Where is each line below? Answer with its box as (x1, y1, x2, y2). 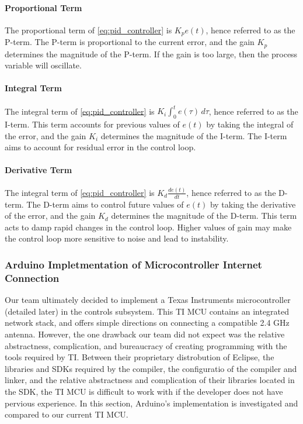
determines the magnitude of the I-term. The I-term (100, 129, 287, 142)
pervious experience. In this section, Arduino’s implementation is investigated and (5, 397, 298, 409)
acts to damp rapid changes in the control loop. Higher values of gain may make (5, 220, 292, 233)
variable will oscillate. (5, 59, 82, 71)
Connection (5, 270, 60, 285)
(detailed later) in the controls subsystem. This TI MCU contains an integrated (5, 305, 290, 317)
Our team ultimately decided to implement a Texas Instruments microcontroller (5, 294, 291, 306)
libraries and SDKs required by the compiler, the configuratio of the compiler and (5, 362, 297, 374)
